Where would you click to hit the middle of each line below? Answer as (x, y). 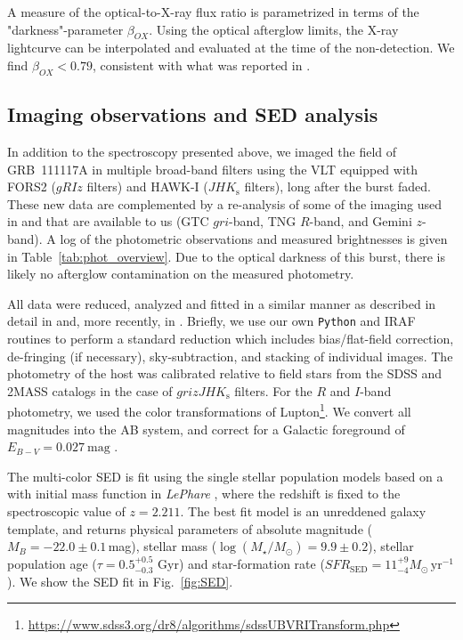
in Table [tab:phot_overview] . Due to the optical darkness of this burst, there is (226, 256)
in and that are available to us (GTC (108, 221)
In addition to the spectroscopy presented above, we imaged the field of (202, 151)
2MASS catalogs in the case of (90, 390)
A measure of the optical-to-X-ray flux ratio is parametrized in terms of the (213, 12)
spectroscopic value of (66, 510)
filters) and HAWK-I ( (147, 186)
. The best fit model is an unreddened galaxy (303, 510)
